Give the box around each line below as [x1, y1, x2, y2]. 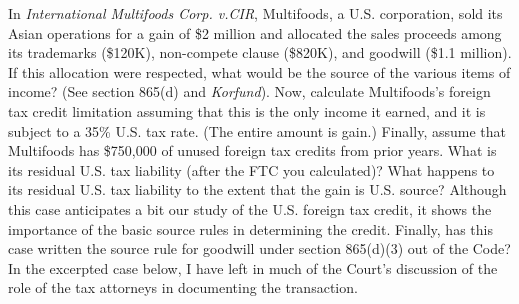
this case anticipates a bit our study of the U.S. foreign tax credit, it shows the [8, 198, 492, 219]
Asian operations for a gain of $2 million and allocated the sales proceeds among [8, 22, 502, 43]
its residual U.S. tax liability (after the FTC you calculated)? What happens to [8, 159, 495, 180]
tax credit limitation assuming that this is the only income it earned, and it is [8, 100, 486, 121]
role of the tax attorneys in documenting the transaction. [8, 277, 358, 298]
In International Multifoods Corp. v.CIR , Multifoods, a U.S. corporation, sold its [8, 3, 503, 23]
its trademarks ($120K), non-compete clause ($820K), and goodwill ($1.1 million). [8, 42, 512, 63]
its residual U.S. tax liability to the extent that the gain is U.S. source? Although [8, 179, 507, 200]
